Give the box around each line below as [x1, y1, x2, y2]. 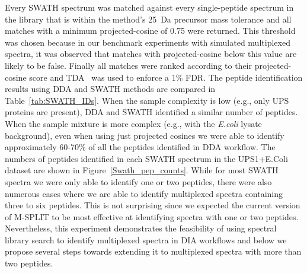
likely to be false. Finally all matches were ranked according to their [5, 59, 252, 71]
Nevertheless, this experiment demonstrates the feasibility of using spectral [5, 222, 277, 234]
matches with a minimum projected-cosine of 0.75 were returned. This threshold [5, 24, 296, 37]
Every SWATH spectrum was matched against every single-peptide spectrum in [5, 1, 294, 13]
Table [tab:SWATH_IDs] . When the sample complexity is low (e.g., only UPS [5, 94, 289, 106]
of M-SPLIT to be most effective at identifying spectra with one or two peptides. [5, 210, 299, 223]
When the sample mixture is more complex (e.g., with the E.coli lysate [5, 117, 262, 129]
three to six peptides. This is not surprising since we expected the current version [5, 199, 300, 211]
